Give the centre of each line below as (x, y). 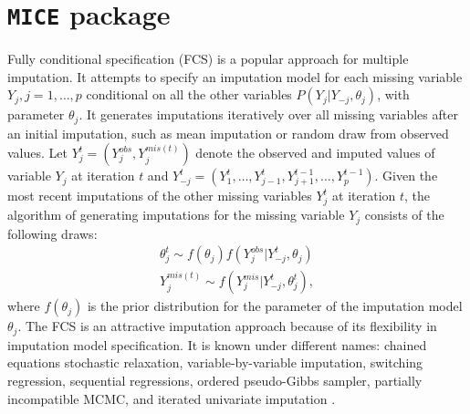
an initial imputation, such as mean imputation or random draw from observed (228, 133)
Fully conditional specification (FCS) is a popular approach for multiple (208, 59)
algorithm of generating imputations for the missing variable (176, 215)
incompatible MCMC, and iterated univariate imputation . (172, 398)
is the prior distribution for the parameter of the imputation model (275, 306)
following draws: (52, 233)
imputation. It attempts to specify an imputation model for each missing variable (235, 76)
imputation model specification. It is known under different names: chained (217, 344)
